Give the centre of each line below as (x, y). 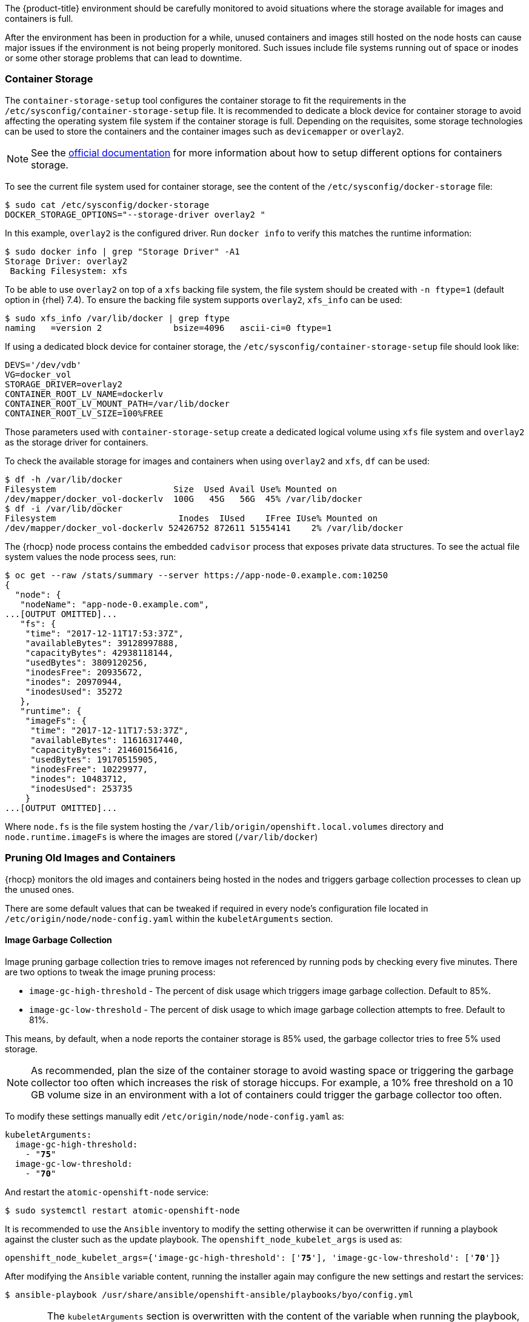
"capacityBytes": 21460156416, (105, 749)
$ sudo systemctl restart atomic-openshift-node (122, 1210)
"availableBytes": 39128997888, (102, 643)
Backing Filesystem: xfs (69, 271)
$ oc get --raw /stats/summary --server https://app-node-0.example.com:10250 (197, 575)
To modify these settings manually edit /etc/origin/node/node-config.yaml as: (175, 1116)
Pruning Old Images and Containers (90, 858)
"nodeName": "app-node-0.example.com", (115, 604)
